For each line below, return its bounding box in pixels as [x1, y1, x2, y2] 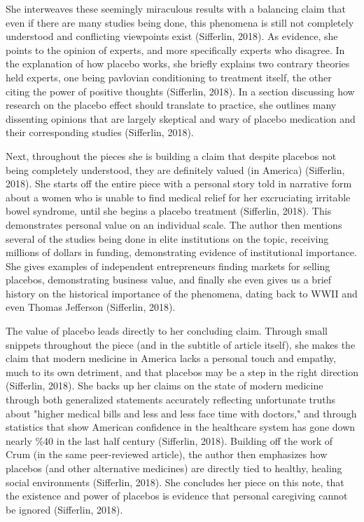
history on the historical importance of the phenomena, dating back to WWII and [6, 286, 358, 300]
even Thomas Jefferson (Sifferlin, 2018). [6, 300, 176, 314]
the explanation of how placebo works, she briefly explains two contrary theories [6, 56, 350, 71]
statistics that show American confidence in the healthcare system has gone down [6, 420, 356, 434]
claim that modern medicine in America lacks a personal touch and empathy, [6, 351, 336, 366]
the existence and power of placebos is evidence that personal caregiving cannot [6, 488, 348, 503]
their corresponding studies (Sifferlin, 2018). [6, 125, 194, 140]
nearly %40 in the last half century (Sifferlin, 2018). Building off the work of [6, 433, 333, 448]
